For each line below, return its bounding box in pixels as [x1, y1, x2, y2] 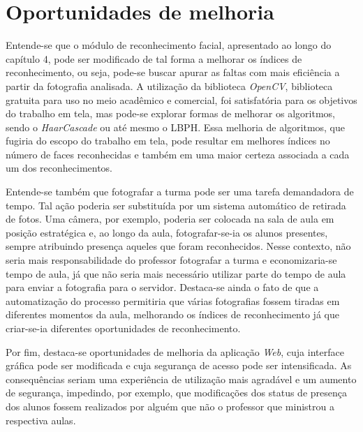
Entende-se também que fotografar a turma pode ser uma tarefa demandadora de [6, 184, 354, 199]
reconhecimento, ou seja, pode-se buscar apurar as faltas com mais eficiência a [6, 65, 340, 80]
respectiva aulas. [6, 412, 76, 427]
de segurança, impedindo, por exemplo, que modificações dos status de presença [6, 385, 348, 400]
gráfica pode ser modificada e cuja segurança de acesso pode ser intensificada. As [6, 358, 352, 373]
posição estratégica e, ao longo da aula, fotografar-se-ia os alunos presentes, [6, 225, 328, 239]
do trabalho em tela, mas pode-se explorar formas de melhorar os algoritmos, [6, 106, 335, 121]
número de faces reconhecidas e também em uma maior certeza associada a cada [6, 147, 350, 161]
